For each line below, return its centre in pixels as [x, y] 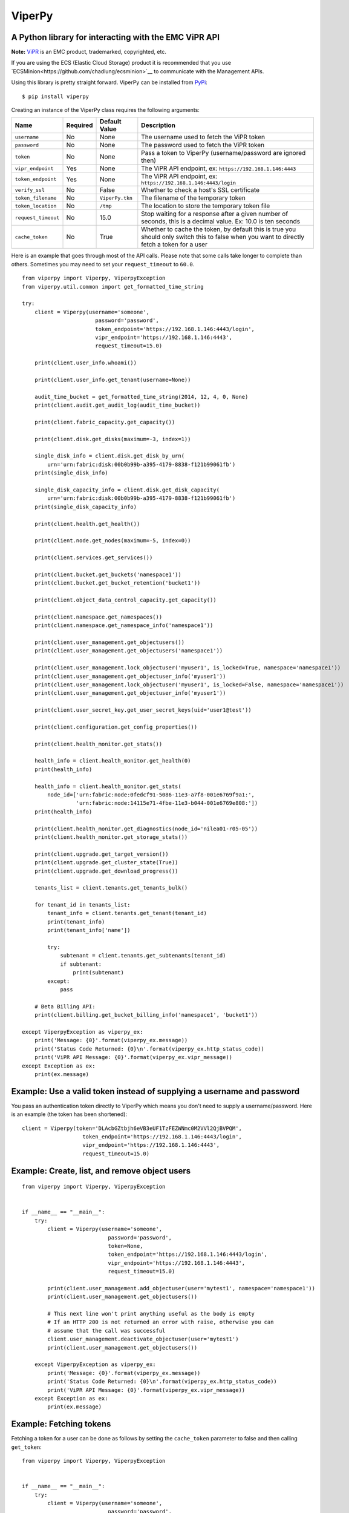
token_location [36, 206]
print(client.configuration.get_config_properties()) [116, 727]
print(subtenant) [98, 973]
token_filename [36, 198]
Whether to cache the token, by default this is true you [219, 229]
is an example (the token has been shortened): [69, 1114]
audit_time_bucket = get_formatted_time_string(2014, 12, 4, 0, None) [141, 397]
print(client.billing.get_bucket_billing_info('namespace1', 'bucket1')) [146, 1015]
